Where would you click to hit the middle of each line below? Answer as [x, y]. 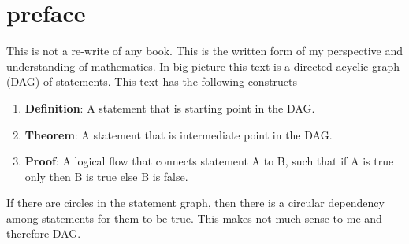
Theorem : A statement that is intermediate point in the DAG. [178, 134]
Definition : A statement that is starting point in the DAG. [170, 107]
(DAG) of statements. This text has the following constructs [152, 81]
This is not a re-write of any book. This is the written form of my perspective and [205, 51]
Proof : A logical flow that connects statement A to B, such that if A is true [209, 161]
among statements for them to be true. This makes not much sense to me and [194, 218]
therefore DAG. [44, 233]
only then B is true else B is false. [106, 176]
